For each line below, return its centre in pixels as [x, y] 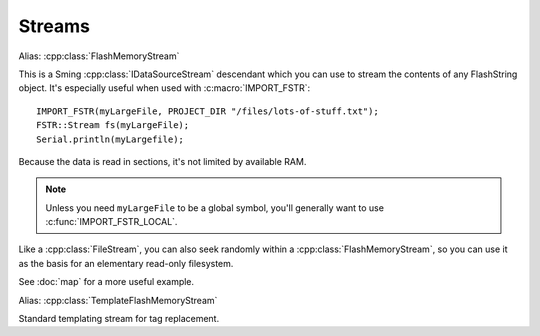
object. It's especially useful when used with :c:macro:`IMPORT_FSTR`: [164, 88]
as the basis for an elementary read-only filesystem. [126, 263]
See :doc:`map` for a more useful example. [106, 282]
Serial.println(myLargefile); [110, 139]
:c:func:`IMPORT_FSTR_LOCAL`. [111, 222]
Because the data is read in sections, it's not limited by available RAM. [162, 161]
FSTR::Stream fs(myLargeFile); [113, 125]
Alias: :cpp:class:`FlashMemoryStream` [99, 56]
